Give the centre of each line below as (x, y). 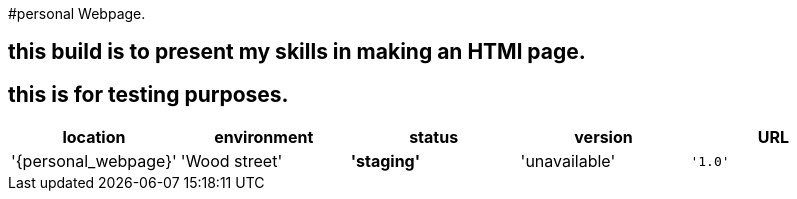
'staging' (385, 161)
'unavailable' (568, 161)
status (434, 137)
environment (264, 137)
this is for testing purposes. (148, 94)
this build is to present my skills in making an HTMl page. (297, 52)
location (94, 137)
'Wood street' (231, 161)
